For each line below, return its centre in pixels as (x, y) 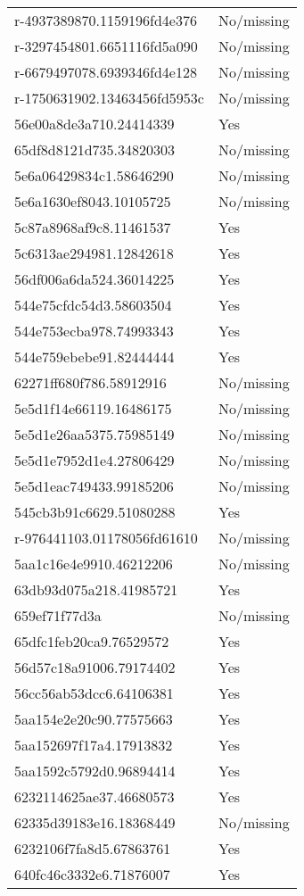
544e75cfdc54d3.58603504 (93, 305)
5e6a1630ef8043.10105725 (93, 201)
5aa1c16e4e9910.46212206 (94, 564)
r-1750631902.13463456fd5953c (109, 98)
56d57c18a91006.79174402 (95, 667)
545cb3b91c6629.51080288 (95, 512)
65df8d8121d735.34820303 (95, 149)
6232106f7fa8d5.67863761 (93, 848)
